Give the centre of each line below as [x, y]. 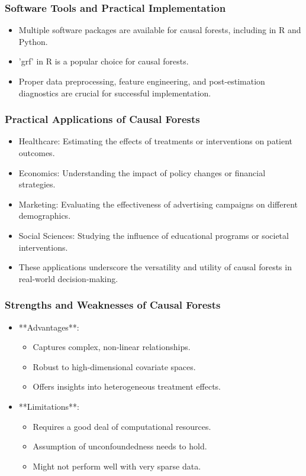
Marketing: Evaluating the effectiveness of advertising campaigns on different [158, 204]
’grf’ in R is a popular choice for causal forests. [104, 61]
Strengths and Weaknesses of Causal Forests [113, 305]
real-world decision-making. [68, 278]
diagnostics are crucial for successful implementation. [115, 93]
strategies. [37, 184]
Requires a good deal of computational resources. [122, 426]
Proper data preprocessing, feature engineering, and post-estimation [142, 81]
